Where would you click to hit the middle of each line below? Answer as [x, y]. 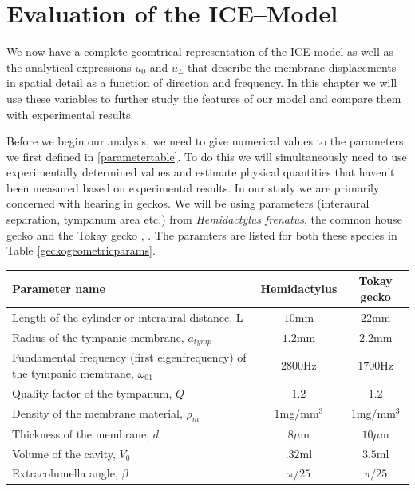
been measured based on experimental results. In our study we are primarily [193, 187]
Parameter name [59, 289]
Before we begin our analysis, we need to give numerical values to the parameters [205, 141]
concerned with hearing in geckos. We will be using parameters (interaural [188, 203]
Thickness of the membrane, [81, 433]
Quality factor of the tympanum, [92, 392]
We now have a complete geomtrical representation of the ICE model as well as [200, 51]
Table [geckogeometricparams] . [81, 250]
